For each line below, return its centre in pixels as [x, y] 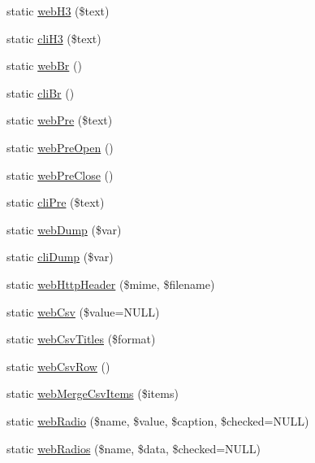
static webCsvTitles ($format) [81, 339]
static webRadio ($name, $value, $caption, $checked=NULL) [158, 420]
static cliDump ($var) [60, 257]
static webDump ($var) [64, 229]
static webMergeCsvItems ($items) [93, 393]
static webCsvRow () [58, 366]
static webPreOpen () [60, 147]
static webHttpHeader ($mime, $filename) [111, 284]
